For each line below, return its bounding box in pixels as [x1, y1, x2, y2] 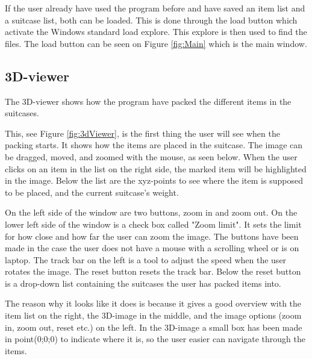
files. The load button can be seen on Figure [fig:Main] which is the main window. [5, 37, 307, 49]
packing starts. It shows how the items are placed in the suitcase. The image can [5, 139, 303, 151]
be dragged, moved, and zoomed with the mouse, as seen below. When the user [5, 150, 298, 163]
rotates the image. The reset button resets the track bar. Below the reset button [5, 265, 301, 278]
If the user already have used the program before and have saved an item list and [5, 2, 305, 14]
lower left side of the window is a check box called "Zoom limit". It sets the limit [5, 217, 302, 230]
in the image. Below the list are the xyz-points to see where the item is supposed [5, 174, 303, 187]
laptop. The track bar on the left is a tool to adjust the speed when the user [5, 253, 287, 266]
